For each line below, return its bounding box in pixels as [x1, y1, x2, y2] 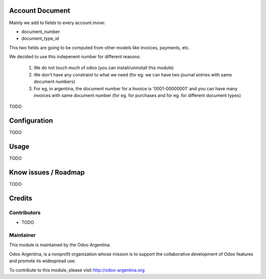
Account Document [9, 6, 70, 15]
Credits [9, 194, 33, 202]
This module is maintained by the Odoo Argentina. [9, 242, 111, 248]
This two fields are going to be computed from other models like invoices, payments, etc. [9, 44, 190, 50]
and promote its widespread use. [9, 258, 76, 264]
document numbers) [33, 79, 75, 85]
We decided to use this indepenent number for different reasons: [9, 54, 141, 60]
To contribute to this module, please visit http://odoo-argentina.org [9, 267, 145, 273]
